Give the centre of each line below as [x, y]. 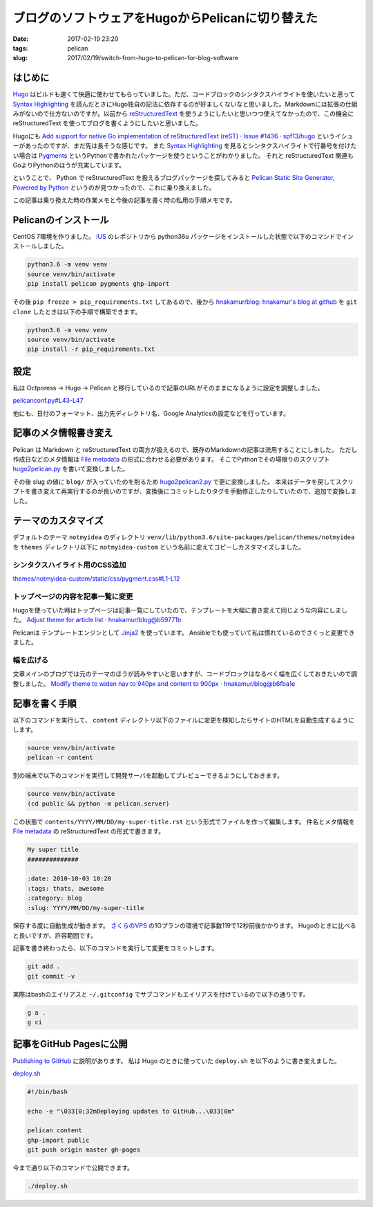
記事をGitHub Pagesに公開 [70, 1044]
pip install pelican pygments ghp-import [98, 284]
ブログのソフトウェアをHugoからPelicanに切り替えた [165, 18]
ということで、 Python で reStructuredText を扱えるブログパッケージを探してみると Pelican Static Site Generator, [174, 178]
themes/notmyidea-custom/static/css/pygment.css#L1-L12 [96, 579]
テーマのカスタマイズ [58, 521]
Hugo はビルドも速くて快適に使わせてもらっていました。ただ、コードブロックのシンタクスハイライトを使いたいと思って [184, 94]
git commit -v [51, 976]
